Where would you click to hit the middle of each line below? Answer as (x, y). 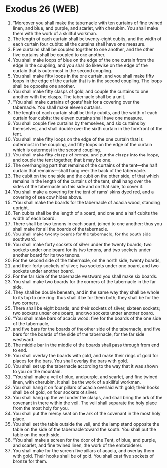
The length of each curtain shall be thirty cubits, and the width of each (85, 112)
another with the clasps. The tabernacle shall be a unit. (69, 97)
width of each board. (34, 218)
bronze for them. (30, 461)
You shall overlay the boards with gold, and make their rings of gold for (85, 355)
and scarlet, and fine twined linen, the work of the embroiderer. (78, 445)
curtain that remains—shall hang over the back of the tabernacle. (79, 170)
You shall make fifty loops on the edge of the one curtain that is (78, 139)
